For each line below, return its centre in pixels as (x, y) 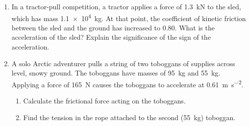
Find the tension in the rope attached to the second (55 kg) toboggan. (129, 117)
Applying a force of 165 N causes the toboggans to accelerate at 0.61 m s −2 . (127, 83)
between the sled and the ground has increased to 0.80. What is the (113, 27)
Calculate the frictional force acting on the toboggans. (104, 101)
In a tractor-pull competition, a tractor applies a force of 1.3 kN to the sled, (126, 6)
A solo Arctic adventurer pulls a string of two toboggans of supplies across (123, 63)
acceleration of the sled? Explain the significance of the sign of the (111, 37)
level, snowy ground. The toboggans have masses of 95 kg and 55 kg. (116, 73)
